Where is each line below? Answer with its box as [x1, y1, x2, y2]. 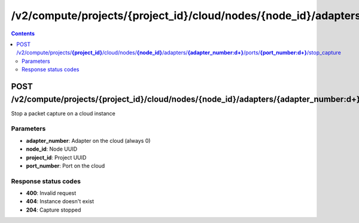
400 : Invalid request [26, 190, 77, 197]
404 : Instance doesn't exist [26, 198, 95, 205]
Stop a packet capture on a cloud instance [11, 109, 116, 117]
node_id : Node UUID [26, 145, 78, 152]
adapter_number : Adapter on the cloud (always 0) [26, 137, 151, 144]
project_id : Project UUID [26, 154, 87, 161]
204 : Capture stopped [26, 206, 81, 213]
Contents [11, 30, 35, 37]
